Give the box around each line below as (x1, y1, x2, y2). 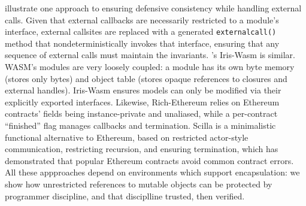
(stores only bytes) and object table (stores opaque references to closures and (5, 72, 287, 84)
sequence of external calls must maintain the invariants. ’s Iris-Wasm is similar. (5, 49, 295, 61)
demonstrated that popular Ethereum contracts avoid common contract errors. (5, 154, 294, 166)
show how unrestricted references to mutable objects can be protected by (5, 177, 272, 190)
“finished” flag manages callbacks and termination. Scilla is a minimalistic (5, 119, 276, 131)
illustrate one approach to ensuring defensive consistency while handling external (5, 2, 302, 14)
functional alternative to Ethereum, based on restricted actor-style (5, 131, 249, 143)
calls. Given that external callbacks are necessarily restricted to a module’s (5, 13, 279, 26)
